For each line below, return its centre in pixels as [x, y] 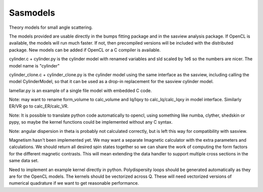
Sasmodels [32, 13]
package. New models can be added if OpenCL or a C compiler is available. [85, 50]
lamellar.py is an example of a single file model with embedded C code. [80, 90]
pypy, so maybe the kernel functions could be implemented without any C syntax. [91, 122]
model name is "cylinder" [34, 65]
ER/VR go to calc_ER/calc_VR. [39, 106]
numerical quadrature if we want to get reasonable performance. [74, 183]
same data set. [24, 161]
